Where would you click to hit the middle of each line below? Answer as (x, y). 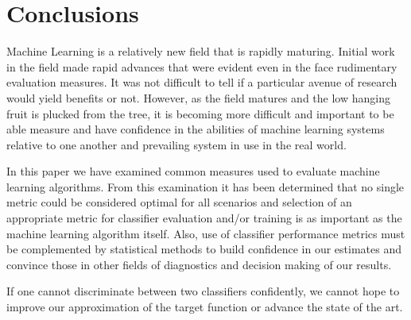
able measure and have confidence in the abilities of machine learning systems (196, 129)
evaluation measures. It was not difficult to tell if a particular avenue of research (202, 82)
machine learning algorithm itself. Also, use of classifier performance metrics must (206, 233)
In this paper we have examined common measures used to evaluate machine (193, 171)
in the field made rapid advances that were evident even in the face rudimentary (202, 66)
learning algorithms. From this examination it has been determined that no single (205, 186)
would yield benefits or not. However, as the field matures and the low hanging (198, 97)
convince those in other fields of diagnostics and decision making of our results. (199, 264)
